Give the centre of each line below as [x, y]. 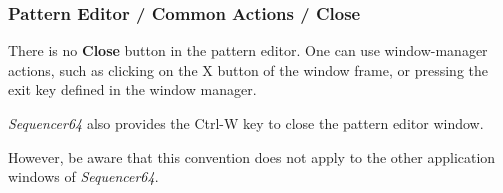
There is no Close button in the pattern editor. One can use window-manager [248, 50]
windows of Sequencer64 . [83, 176]
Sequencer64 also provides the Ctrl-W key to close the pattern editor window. [246, 123]
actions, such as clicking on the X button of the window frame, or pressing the [248, 69]
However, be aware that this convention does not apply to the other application [252, 156]
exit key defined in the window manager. [132, 89]
